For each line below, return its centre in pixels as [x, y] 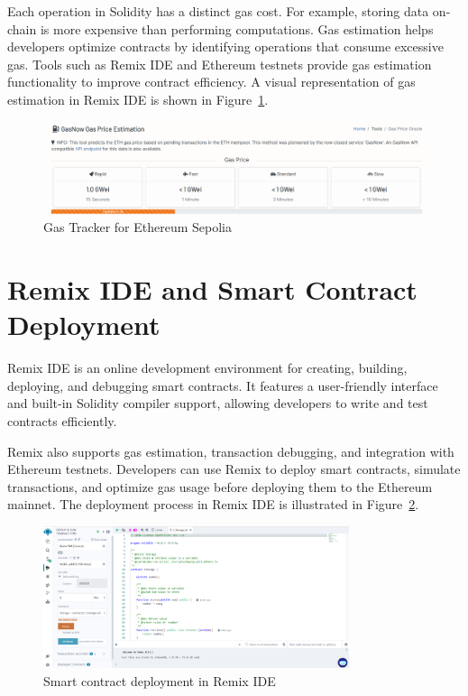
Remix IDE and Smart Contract [212, 289]
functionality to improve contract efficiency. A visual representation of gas [211, 82]
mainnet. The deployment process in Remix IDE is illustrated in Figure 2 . [213, 504]
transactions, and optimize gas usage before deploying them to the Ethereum [220, 486]
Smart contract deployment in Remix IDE [160, 680]
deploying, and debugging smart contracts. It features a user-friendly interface [223, 385]
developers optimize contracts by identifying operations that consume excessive [225, 46]
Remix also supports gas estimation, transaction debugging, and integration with [231, 451]
